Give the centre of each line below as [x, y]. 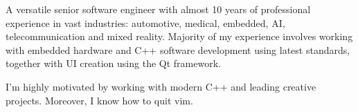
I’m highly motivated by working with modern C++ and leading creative [161, 86]
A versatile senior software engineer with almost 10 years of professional [158, 9]
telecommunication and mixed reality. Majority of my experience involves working [179, 36]
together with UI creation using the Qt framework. [113, 63]
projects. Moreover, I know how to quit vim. [99, 100]
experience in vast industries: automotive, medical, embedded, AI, [145, 22]
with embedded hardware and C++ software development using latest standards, [178, 49]
